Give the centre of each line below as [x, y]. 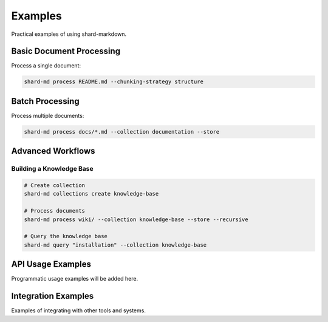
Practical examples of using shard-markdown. [69, 34]
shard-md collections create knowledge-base [91, 194]
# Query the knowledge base [66, 236]
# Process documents [54, 211]
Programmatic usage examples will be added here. [75, 279]
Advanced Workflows [53, 151]
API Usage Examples [51, 264]
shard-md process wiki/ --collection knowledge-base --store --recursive [136, 219]
